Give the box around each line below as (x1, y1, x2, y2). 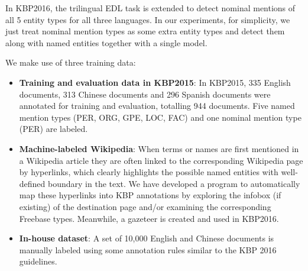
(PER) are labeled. (19, 122, 88, 135)
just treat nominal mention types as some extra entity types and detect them (5, 25, 285, 37)
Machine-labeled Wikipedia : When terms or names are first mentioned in (19, 142, 299, 154)
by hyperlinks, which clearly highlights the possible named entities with (19, 166, 278, 178)
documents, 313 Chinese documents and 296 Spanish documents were (19, 88, 271, 100)
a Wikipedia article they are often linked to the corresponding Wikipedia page (19, 154, 303, 166)
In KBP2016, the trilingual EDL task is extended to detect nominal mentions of (5, 2, 296, 14)
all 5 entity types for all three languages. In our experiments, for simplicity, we (5, 13, 290, 25)
